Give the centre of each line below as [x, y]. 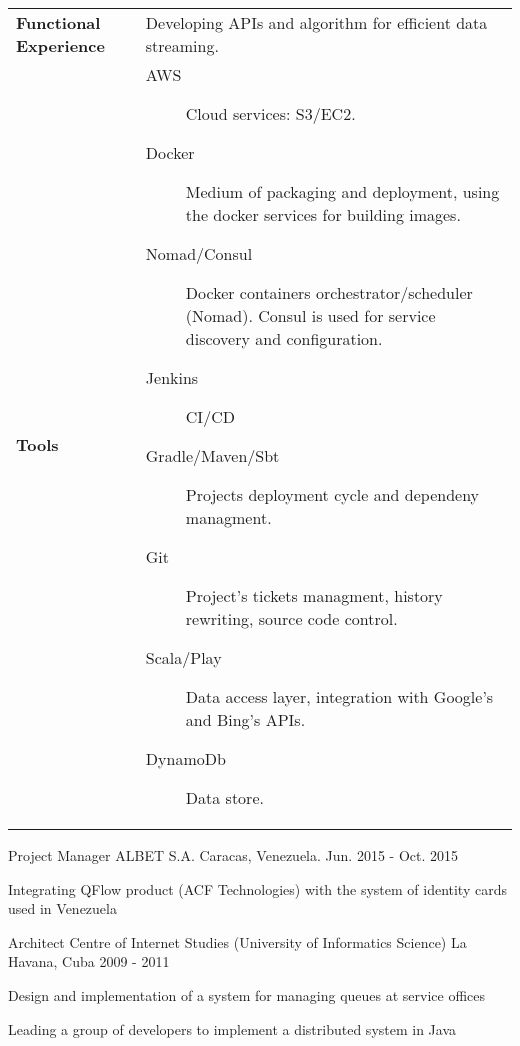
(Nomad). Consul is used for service [310, 315]
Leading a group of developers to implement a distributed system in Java [232, 1028]
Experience [60, 45]
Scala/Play [183, 657]
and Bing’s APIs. [245, 719]
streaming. [182, 45]
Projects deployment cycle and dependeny [332, 494]
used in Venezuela [62, 908]
